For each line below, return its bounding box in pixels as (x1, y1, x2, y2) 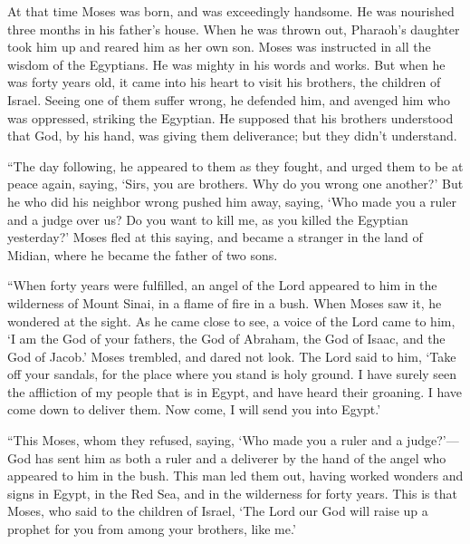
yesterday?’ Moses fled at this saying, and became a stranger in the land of (7, 228, 423, 247)
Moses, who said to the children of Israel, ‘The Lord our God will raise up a (7, 501, 428, 520)
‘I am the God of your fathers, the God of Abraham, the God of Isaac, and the (7, 329, 446, 348)
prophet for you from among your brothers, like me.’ (7, 520, 296, 539)
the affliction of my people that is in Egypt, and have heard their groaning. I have (7, 382, 463, 401)
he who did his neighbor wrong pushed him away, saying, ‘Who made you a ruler (7, 191, 456, 210)
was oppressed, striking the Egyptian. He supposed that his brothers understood (7, 108, 454, 127)
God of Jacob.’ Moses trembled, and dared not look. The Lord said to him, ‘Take (7, 346, 456, 365)
